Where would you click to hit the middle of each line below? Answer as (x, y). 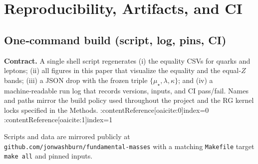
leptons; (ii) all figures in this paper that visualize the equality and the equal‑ (123, 70)
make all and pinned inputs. (48, 156)
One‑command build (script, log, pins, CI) (115, 40)
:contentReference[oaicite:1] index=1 (58, 120)
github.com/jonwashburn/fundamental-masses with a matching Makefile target (129, 146)
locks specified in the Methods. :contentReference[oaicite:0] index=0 (107, 110)
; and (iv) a (195, 80)
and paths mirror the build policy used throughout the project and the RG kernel (129, 100)
